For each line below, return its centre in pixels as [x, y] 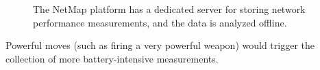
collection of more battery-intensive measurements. [112, 58]
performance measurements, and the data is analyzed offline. [160, 22]
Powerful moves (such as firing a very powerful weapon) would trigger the [160, 45]
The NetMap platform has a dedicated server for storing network [169, 9]
